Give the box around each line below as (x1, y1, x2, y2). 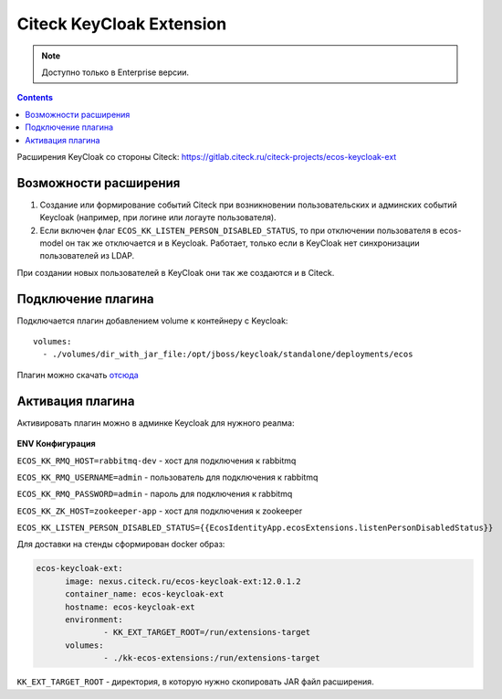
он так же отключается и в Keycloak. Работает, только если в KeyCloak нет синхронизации (65, 238, 420, 249)
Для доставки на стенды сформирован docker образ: (16, 539, 225, 550)
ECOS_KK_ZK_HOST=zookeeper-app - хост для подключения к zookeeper (16, 505, 303, 516)
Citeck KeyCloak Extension (16, 14, 227, 34)
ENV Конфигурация (16, 439, 96, 450)
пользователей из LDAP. (39, 250, 135, 261)
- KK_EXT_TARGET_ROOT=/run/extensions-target (103, 627, 311, 638)
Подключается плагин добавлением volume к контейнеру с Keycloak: (16, 315, 288, 326)
